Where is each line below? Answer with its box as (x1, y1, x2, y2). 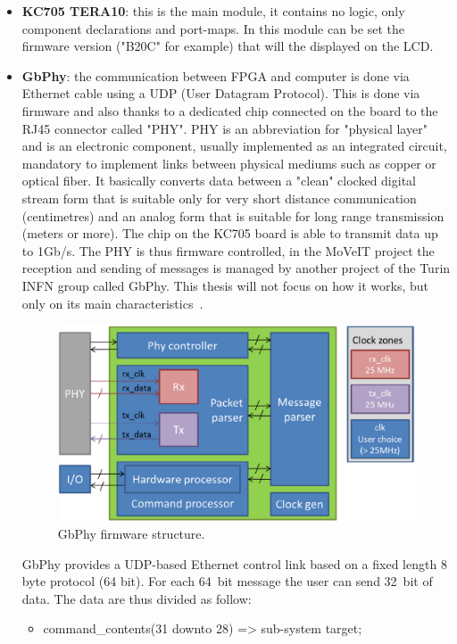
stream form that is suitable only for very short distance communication (21, 188, 417, 207)
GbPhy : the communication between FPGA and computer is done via (21, 66, 410, 85)
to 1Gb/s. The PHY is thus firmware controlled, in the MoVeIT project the (21, 241, 435, 260)
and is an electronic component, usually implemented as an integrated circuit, (21, 136, 447, 155)
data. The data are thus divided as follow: (21, 589, 252, 607)
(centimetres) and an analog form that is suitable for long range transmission (21, 206, 445, 225)
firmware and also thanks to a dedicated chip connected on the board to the (21, 101, 438, 120)
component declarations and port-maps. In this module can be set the (21, 19, 404, 37)
